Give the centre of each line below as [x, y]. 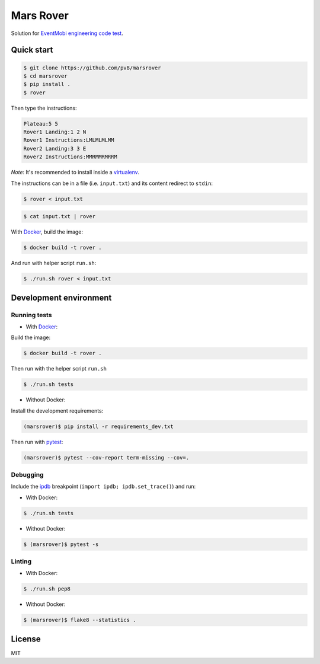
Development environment [61, 297]
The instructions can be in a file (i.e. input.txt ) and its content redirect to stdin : [112, 183]
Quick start [32, 50]
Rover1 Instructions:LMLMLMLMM [69, 140]
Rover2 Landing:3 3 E [55, 149]
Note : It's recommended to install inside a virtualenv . [75, 173]
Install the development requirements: [57, 411]
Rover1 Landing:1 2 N [55, 132]
